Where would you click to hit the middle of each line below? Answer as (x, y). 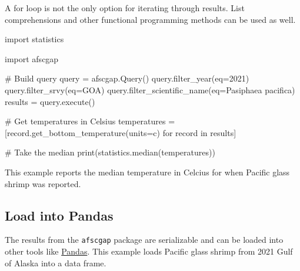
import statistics (34, 39)
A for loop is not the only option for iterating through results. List (125, 8)
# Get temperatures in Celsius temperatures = (90, 121)
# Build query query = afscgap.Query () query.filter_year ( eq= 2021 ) (127, 78)
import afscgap (32, 58)
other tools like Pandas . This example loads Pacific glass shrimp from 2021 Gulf (149, 251)
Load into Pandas (59, 215)
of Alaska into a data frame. (56, 262)
